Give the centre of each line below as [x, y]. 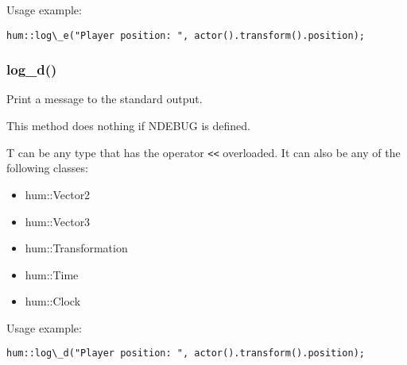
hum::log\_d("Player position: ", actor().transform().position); [186, 353]
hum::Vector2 [58, 194]
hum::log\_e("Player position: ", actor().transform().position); [186, 35]
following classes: [47, 168]
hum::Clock [53, 301]
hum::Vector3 [58, 221]
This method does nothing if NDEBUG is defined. [128, 126]
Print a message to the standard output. [105, 99]
